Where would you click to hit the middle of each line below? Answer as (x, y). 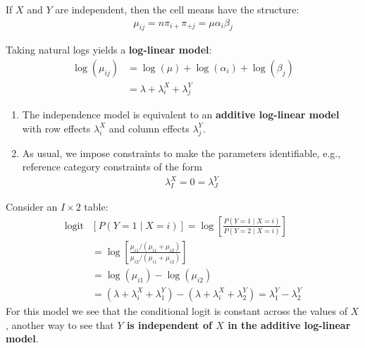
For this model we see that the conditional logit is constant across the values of (177, 311)
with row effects (56, 128)
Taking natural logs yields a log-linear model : (109, 50)
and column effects (149, 128)
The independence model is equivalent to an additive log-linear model (181, 114)
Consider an (32, 207)
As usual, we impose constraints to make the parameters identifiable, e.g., (181, 153)
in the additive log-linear (289, 324)
